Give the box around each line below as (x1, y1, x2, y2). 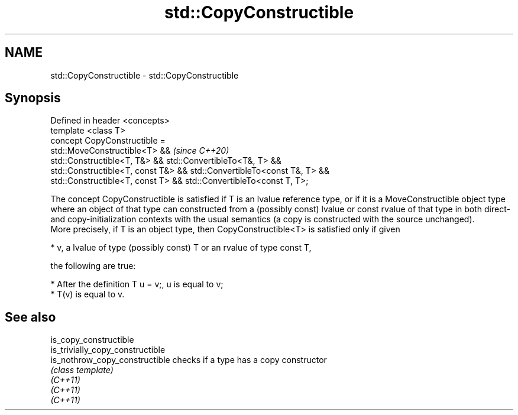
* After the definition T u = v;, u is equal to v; (50, 279, 224, 290)
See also (5, 309, 56, 325)
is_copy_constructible (50, 335, 134, 345)
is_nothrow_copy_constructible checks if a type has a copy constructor (50, 355, 327, 365)
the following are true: (50, 261, 136, 271)
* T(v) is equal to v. (50, 289, 125, 300)
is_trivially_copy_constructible (50, 345, 166, 355)
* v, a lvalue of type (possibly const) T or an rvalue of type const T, (50, 242, 312, 253)
